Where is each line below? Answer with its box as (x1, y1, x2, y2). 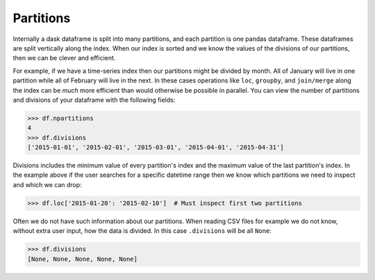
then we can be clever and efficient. (12, 54, 116, 62)
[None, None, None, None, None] (27, 255, 138, 263)
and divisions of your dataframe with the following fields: (12, 96, 176, 104)
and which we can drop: (12, 180, 83, 189)
